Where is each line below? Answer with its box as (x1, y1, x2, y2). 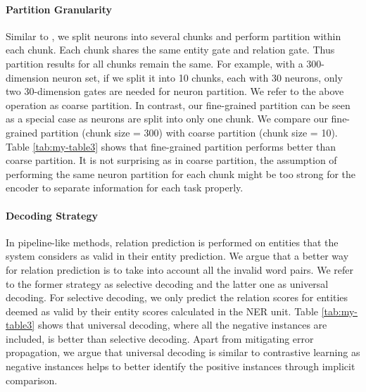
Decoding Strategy (6, 208, 98, 222)
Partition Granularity (6, 1, 113, 16)
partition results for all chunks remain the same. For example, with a (6, 56, 303, 70)
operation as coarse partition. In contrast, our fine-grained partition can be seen (6, 97, 351, 112)
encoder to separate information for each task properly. (6, 180, 244, 195)
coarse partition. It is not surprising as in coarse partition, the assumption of (6, 153, 337, 167)
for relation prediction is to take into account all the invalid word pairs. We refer (6, 262, 353, 277)
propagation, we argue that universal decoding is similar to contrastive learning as (6, 345, 360, 360)
